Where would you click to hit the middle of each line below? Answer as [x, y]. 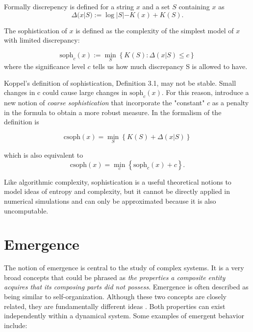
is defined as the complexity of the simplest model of [155, 30]
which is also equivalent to [44, 154]
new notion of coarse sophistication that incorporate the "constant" [104, 102]
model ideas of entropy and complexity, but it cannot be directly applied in [117, 191]
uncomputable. [26, 210]
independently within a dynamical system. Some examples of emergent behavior [124, 316]
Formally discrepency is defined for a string [69, 6]
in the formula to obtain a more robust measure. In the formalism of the [113, 112]
